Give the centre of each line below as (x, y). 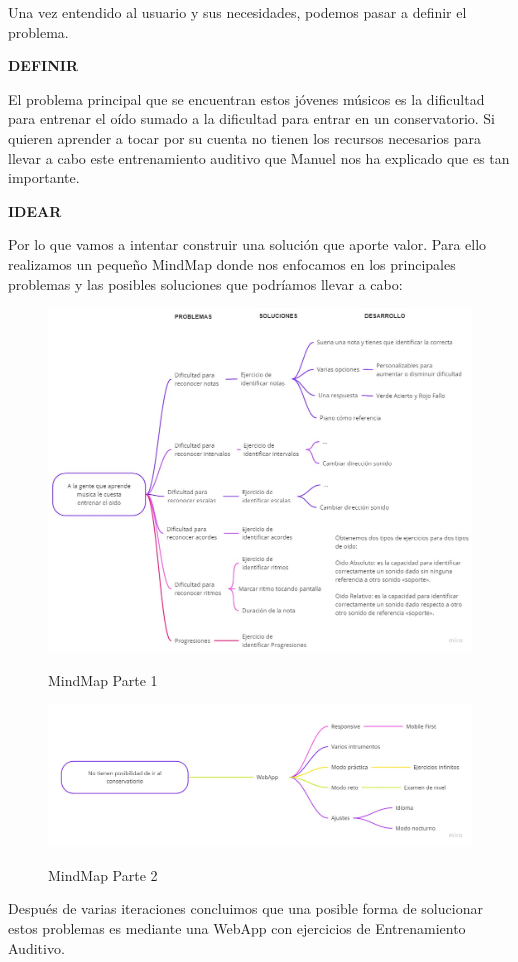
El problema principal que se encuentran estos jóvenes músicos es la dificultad (246, 98)
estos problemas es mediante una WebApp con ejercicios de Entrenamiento (237, 928)
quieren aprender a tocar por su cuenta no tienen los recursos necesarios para (244, 137)
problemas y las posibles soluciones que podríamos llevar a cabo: (205, 283)
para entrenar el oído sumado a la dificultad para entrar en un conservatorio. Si (252, 118)
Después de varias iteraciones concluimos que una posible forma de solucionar (245, 908)
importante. (44, 177)
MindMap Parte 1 (103, 679)
